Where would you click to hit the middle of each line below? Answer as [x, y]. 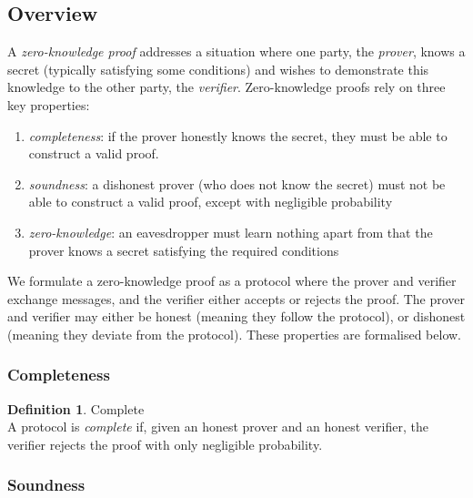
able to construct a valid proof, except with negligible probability [211, 202]
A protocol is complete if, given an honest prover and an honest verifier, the [218, 427]
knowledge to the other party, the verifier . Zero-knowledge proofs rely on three [226, 87]
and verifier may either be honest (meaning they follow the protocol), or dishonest [236, 316]
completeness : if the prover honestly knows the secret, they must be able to [238, 135]
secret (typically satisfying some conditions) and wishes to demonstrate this [218, 69]
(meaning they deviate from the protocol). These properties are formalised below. [235, 334]
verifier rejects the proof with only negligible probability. [165, 444]
